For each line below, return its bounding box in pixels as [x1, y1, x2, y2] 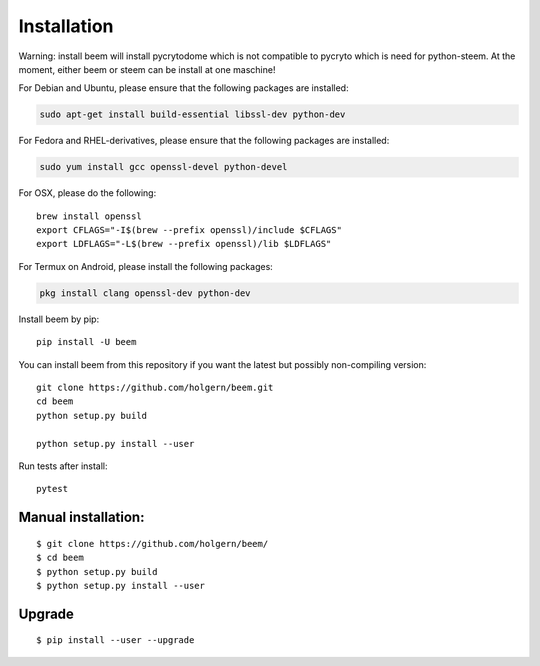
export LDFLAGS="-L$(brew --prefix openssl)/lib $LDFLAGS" [36, 238, 332, 250]
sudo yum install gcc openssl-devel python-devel [39, 161, 288, 173]
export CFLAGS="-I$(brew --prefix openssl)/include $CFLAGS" [36, 225, 342, 236]
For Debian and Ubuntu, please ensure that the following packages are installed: [18, 82, 349, 94]
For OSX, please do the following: [18, 187, 157, 199]
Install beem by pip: [18, 313, 100, 325]
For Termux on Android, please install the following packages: [18, 260, 274, 272]
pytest [36, 483, 69, 495]
